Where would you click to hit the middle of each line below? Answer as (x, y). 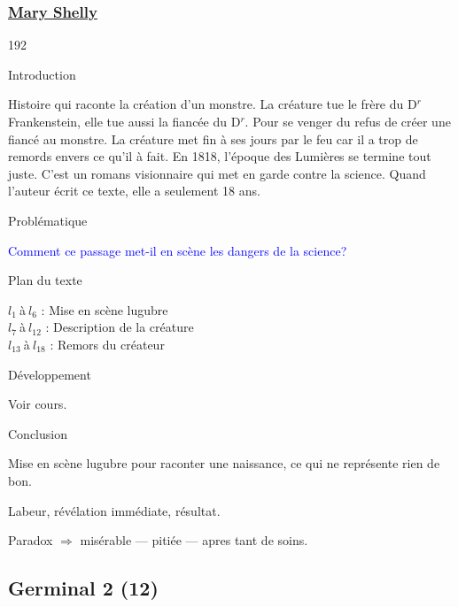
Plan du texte (45, 280)
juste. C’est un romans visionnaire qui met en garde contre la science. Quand (217, 173)
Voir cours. (38, 404)
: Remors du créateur (107, 344)
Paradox (31, 540)
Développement (50, 374)
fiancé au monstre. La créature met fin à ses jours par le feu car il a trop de (213, 138)
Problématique (48, 220)
